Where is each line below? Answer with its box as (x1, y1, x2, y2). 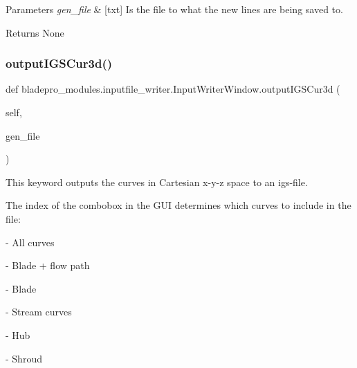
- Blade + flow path (6, 258, 90, 273)
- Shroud (6, 351, 42, 365)
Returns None (6, 25, 64, 39)
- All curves (6, 234, 55, 249)
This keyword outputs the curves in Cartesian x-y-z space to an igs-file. (6, 174, 308, 189)
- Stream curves (6, 304, 72, 319)
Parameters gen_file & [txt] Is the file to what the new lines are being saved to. (6, 2, 343, 16)
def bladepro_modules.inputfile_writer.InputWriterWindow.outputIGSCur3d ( (6, 82, 340, 96)
